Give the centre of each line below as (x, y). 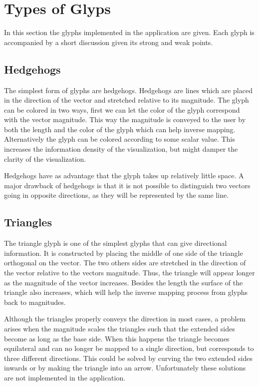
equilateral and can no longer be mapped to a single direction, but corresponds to (129, 348)
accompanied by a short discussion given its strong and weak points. (109, 42)
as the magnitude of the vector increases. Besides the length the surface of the (124, 282)
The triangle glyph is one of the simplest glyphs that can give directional (116, 243)
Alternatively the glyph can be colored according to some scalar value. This (120, 139)
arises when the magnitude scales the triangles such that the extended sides (120, 328)
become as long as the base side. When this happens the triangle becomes (117, 338)
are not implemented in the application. (65, 377)
